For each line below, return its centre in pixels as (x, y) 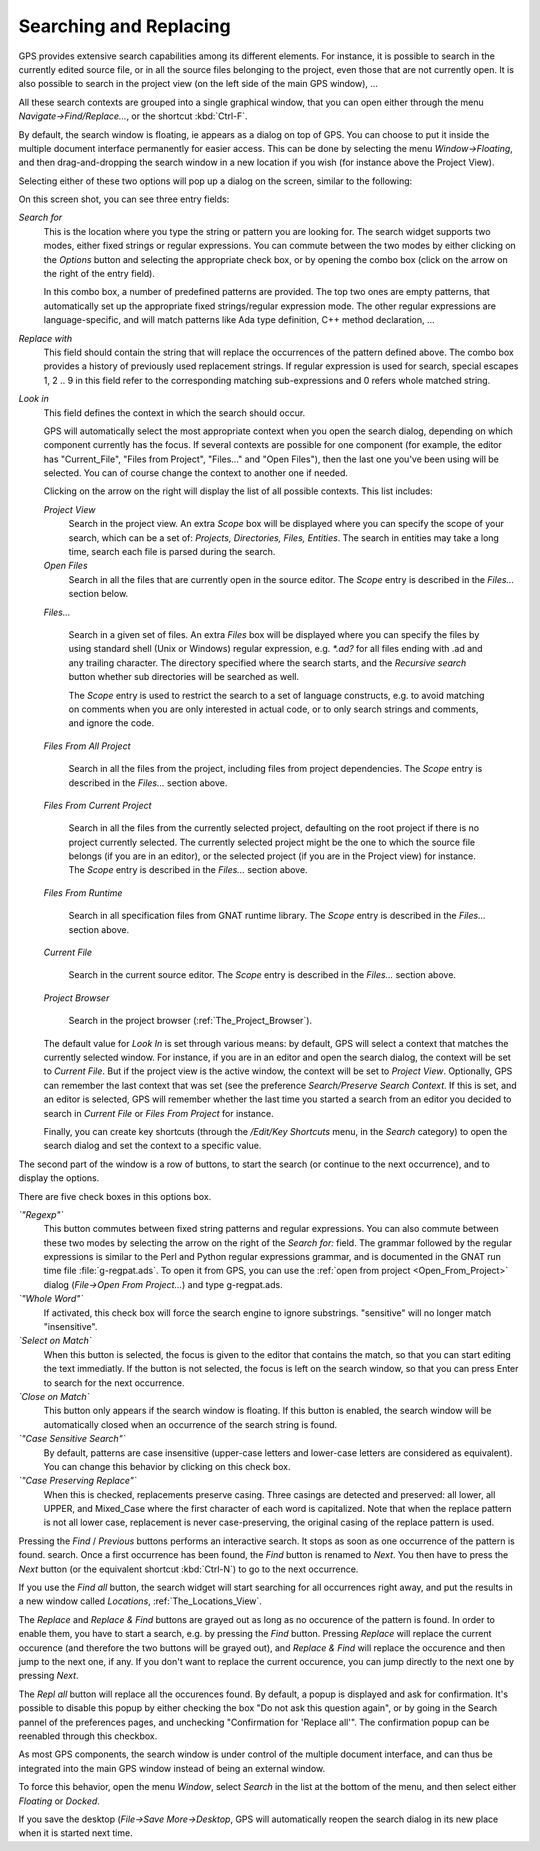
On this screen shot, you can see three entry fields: (124, 199)
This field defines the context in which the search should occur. (174, 412)
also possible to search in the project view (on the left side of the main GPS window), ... (198, 84)
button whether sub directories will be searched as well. (184, 677)
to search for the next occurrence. (114, 1382)
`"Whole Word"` (51, 1299)
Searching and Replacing (124, 26)
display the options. (59, 1178)
